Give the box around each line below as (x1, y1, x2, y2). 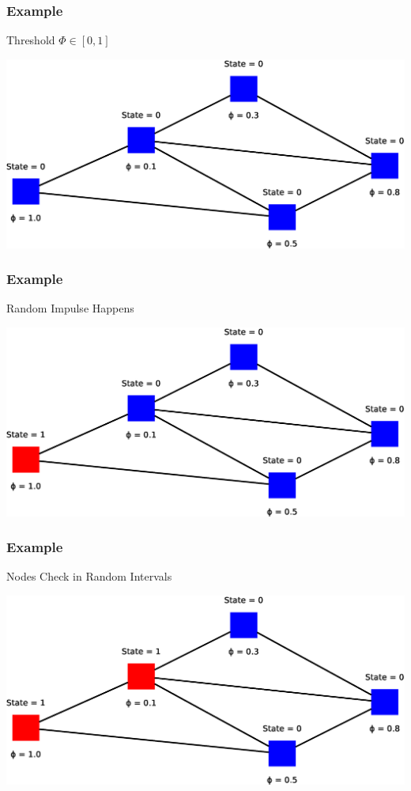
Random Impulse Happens (6, 300, 134, 316)
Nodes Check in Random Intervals (6, 568, 172, 585)
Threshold (6, 32, 55, 48)
